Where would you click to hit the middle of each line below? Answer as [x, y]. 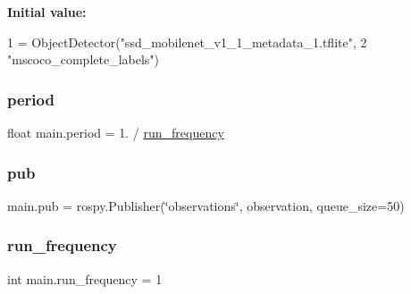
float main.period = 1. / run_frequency [116, 132]
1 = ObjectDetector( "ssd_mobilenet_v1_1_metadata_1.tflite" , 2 [187, 42]
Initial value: [47, 12]
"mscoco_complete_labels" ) [84, 59]
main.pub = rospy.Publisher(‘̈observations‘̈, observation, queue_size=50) [206, 205]
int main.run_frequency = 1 [85, 278]
